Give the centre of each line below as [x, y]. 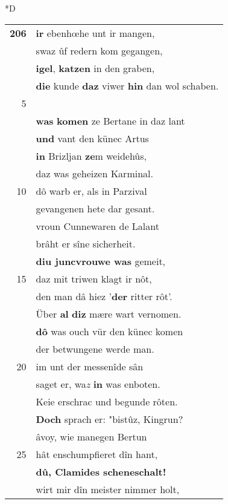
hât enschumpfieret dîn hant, [97, 454]
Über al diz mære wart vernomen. [109, 313]
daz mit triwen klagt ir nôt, [94, 278]
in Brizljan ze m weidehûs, [91, 155]
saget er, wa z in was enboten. [98, 384]
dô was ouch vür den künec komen [109, 331]
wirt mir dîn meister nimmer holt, [108, 489]
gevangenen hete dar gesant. [95, 208]
